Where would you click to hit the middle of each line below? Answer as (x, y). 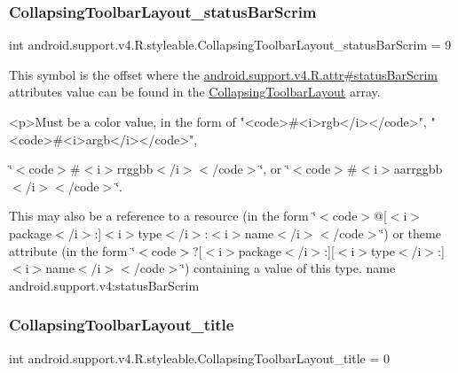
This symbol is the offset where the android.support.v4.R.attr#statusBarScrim (224, 74)
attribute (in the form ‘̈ (72, 250)
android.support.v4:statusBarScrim (104, 285)
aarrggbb (418, 169)
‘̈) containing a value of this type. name (288, 268)
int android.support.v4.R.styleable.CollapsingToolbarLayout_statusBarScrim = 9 (230, 45)
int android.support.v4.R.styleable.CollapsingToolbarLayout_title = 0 (200, 357)
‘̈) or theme (411, 233)
